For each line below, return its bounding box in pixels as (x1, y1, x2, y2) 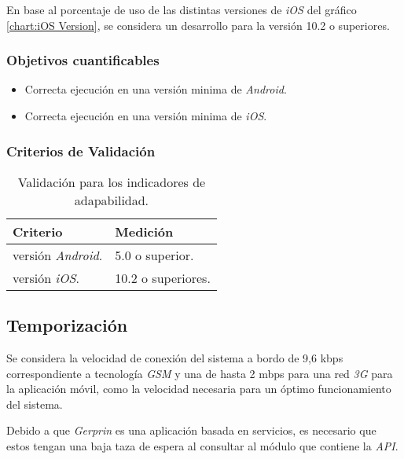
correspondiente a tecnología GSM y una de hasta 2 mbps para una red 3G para (6, 365, 393, 381)
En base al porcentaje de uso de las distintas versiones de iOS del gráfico (6, 2, 357, 17)
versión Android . (13, 245, 103, 264)
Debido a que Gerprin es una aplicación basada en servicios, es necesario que (6, 422, 376, 439)
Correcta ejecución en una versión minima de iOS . (24, 108, 267, 123)
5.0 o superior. (115, 245, 194, 264)
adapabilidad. (74, 190, 149, 209)
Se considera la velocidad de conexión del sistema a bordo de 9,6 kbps (6, 350, 343, 366)
